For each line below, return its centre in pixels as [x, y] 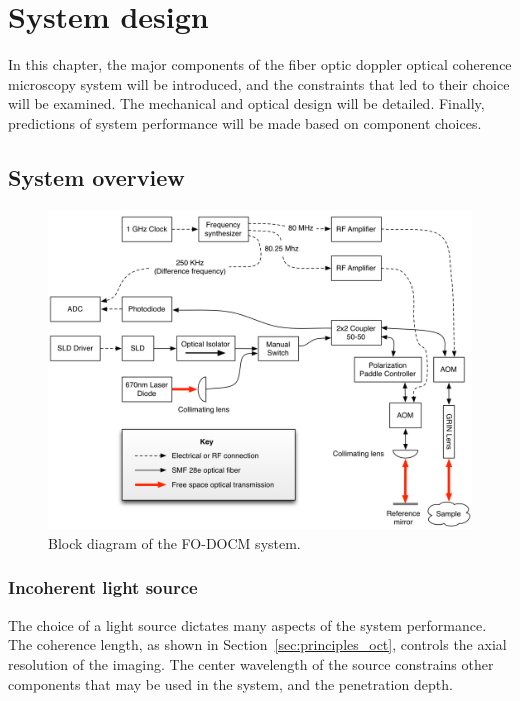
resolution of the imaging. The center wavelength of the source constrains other [251, 663]
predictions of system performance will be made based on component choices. [245, 122]
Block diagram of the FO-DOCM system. [174, 542]
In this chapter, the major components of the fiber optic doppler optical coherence [260, 64]
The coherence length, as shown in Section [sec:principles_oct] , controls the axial [257, 644]
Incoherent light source [103, 587]
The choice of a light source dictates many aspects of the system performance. [247, 624]
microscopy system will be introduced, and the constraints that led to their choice [259, 83]
